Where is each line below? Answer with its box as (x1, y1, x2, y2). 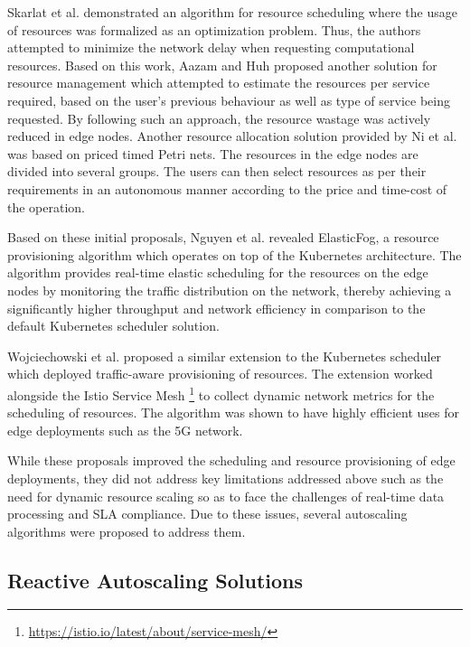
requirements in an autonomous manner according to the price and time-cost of (7, 179, 447, 198)
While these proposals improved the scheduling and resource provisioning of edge (7, 451, 456, 470)
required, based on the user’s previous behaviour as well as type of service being (7, 90, 450, 109)
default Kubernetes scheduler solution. (7, 316, 220, 335)
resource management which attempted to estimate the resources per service (7, 73, 430, 92)
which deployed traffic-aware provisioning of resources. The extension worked (7, 364, 433, 383)
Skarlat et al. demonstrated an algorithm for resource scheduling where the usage (7, 3, 457, 21)
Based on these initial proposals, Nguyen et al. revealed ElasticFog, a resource (7, 228, 439, 247)
